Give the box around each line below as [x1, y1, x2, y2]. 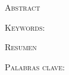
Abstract [5, 1, 40, 13]
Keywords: [5, 21, 45, 33]
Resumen [5, 41, 37, 53]
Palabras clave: [5, 60, 65, 73]
